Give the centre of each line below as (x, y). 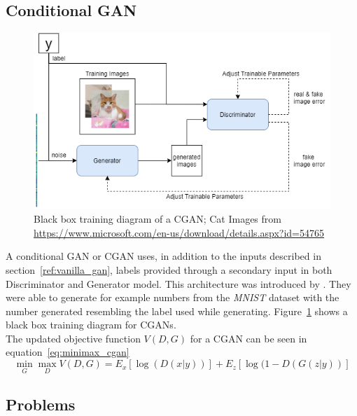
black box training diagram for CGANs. (91, 325)
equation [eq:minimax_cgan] (68, 352)
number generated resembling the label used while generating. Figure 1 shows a (177, 311)
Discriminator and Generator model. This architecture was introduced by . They (178, 283)
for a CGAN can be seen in (248, 338)
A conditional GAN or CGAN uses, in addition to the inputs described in (163, 256)
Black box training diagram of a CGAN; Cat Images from (157, 219)
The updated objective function (73, 338)
